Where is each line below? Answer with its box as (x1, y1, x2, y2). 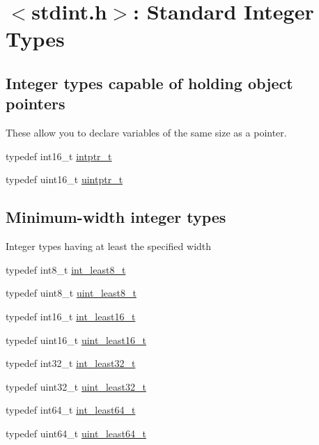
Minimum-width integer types (6, 206, 226, 228)
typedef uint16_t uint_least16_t (6, 332, 146, 347)
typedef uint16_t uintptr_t (6, 172, 123, 187)
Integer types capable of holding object (6, 72, 293, 93)
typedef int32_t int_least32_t (6, 356, 136, 370)
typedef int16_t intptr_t (6, 148, 112, 163)
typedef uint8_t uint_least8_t (6, 286, 137, 300)
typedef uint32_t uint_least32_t (6, 379, 146, 393)
